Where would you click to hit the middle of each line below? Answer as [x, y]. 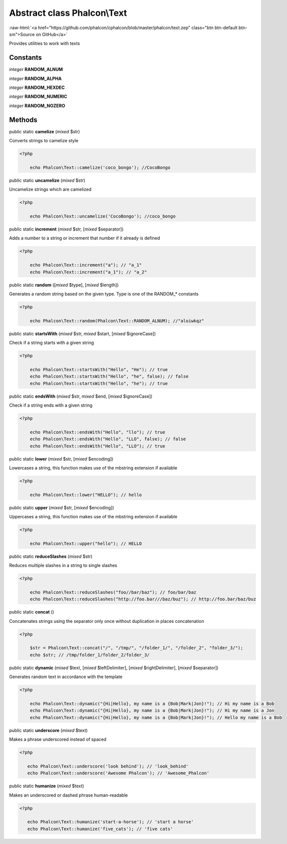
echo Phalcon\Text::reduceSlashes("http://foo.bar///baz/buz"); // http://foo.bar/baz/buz [143, 599]
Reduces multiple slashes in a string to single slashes [63, 566]
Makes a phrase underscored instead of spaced [58, 739]
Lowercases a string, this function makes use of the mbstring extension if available [93, 468]
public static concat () [32, 612]
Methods [23, 120]
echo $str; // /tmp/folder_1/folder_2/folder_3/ [90, 655]
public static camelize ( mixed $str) [45, 131]
